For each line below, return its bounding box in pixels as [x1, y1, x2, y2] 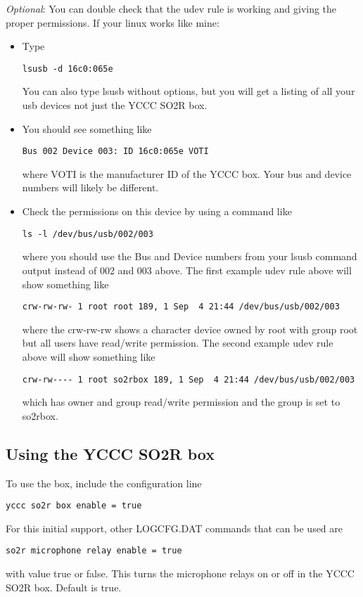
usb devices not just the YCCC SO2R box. [22, 98, 208, 113]
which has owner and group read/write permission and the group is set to [22, 394, 340, 409]
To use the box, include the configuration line [6, 475, 202, 490]
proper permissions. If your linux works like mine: [6, 15, 219, 30]
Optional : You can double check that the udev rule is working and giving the [6, 1, 337, 15]
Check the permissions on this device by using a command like [22, 204, 292, 219]
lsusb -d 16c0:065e [22, 63, 113, 74]
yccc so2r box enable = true [6, 501, 142, 511]
